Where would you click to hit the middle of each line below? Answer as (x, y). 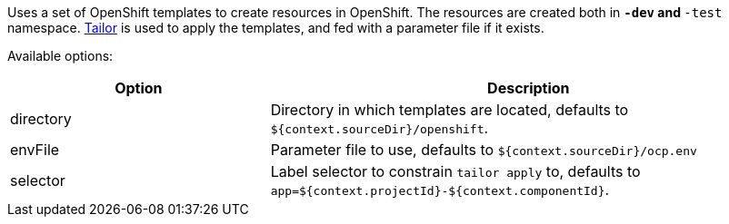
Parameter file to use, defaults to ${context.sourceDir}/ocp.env (484, 150)
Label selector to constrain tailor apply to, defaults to (455, 171)
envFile (35, 150)
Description (529, 88)
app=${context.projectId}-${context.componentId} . (440, 190)
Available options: (60, 56)
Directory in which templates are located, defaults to (449, 110)
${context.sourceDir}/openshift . (379, 128)
